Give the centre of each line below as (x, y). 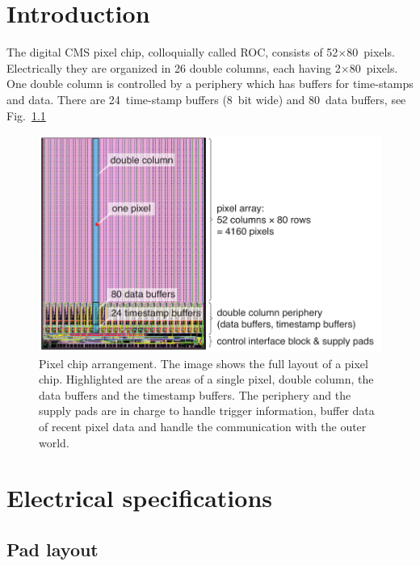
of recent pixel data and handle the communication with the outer (203, 427)
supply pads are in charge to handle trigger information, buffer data (207, 411)
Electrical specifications (140, 498)
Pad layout (52, 549)
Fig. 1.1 (26, 115)
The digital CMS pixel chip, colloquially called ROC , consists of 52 (172, 52)
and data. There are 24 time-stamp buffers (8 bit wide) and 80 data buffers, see (206, 99)
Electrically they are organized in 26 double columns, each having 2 (174, 67)
